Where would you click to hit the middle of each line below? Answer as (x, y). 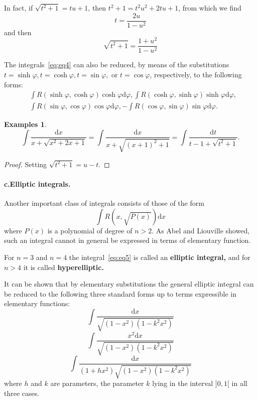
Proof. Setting (26, 164)
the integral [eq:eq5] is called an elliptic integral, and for (160, 257)
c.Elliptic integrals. (37, 184)
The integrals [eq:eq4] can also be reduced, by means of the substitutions (117, 64)
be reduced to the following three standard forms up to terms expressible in (120, 293)
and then (18, 32)
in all (239, 383)
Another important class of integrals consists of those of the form (104, 203)
